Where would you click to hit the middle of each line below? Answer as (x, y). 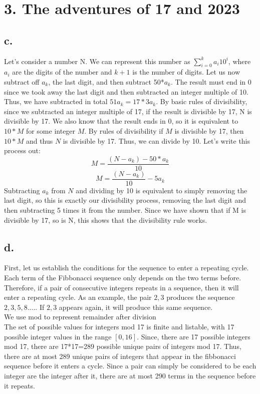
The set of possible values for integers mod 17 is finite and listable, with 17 (119, 326)
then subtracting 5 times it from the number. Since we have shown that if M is (125, 210)
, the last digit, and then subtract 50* (106, 81)
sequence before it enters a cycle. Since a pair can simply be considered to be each (130, 366)
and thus (39, 140)
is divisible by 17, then (209, 130)
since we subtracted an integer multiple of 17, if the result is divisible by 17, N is (128, 111)
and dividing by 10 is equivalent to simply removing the (162, 190)
